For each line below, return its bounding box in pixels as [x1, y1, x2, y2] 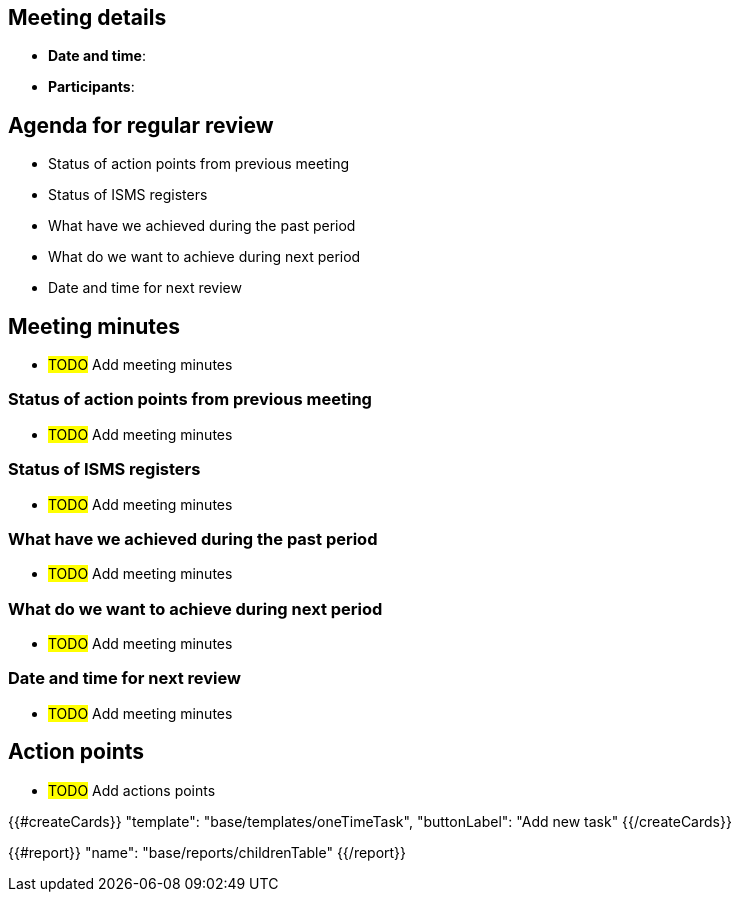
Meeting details [8, 5, 167, 30]
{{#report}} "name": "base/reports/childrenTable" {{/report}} [8, 843, 407, 861]
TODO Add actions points [48, 781, 216, 799]
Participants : [48, 78, 135, 96]
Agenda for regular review [8, 112, 274, 138]
